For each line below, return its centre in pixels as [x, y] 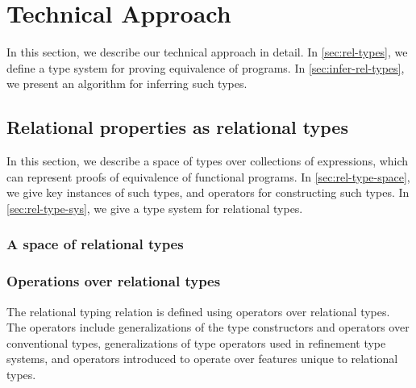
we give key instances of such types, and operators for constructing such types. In [208, 192]
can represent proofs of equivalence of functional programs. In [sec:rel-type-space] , [208, 176]
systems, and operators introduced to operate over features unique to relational [202, 359]
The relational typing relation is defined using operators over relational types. [198, 311]
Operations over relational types [114, 281]
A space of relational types [95, 244]
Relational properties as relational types [177, 127]
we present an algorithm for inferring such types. [127, 83]
